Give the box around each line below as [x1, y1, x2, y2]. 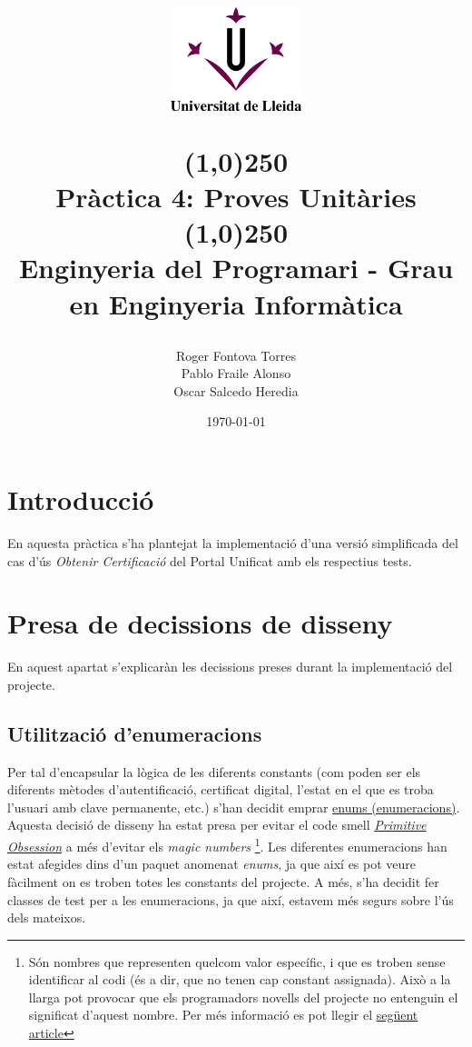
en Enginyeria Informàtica [69, 284, 403, 322]
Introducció [7, 481, 154, 518]
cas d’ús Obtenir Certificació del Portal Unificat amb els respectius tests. [7, 551, 412, 570]
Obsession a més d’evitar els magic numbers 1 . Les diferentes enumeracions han [7, 834, 447, 855]
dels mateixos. [7, 908, 86, 927]
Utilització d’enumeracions [7, 719, 262, 747]
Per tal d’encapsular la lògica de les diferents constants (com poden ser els [7, 762, 421, 781]
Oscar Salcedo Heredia [173, 381, 299, 400]
